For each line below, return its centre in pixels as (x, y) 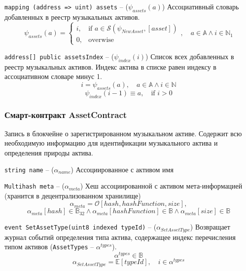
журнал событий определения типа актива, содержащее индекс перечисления (120, 237)
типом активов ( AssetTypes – (49, 247)
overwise (101, 40)
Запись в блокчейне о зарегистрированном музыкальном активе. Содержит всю (123, 133)
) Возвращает (210, 227)
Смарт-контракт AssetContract (66, 115)
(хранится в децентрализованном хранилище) (73, 195)
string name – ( (29, 169)
